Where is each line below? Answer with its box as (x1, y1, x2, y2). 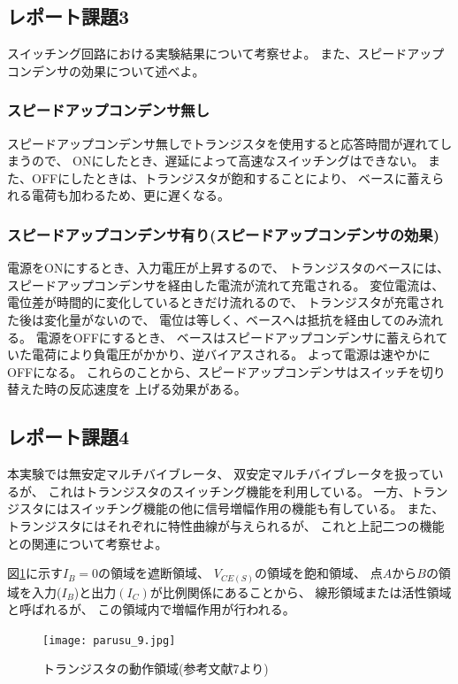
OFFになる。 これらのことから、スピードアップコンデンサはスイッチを (7, 362, 421, 380)
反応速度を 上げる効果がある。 (68, 380, 247, 398)
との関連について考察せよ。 (7, 534, 168, 552)
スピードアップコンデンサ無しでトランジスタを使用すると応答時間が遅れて (7, 134, 440, 152)
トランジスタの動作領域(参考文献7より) (42, 659, 269, 678)
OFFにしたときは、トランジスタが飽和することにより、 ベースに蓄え (31, 168, 432, 187)
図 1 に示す (7, 564, 63, 582)
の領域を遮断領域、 (98, 564, 210, 582)
